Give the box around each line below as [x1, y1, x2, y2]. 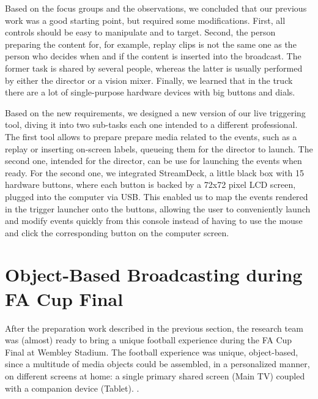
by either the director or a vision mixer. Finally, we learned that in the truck [5, 73, 293, 86]
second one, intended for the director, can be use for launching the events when [5, 154, 302, 167]
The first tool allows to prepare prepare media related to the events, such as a [5, 130, 297, 143]
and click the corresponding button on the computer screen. [5, 226, 229, 239]
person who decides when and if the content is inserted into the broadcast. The [5, 50, 301, 62]
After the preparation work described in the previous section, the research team [5, 321, 303, 334]
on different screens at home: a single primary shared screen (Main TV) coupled [5, 369, 305, 382]
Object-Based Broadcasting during [5, 262, 303, 287]
